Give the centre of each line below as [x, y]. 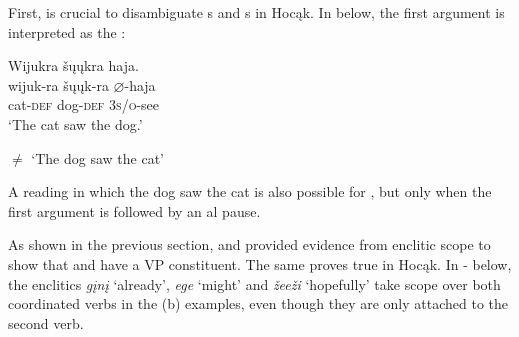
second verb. [46, 322]
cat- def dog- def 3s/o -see [84, 104]
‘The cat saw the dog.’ [75, 123]
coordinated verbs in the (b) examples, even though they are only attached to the [258, 303]
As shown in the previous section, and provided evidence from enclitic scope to [249, 244]
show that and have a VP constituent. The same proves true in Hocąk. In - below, [260, 263]
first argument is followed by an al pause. [134, 210]
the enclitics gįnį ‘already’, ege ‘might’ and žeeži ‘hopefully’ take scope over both [254, 283]
